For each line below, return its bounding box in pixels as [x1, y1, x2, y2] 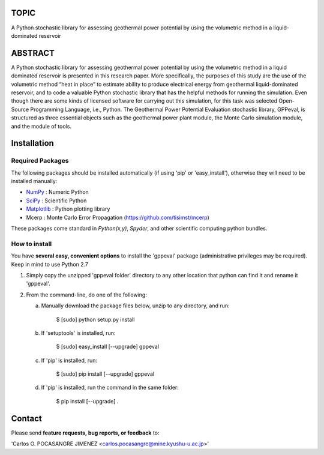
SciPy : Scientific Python [26, 197, 87, 204]
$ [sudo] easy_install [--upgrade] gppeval [56, 343, 159, 351]
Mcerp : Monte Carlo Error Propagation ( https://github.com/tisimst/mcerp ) [26, 214, 209, 221]
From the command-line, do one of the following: [26, 291, 147, 298]
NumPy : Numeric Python [26, 188, 89, 196]
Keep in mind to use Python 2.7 [11, 261, 89, 268]
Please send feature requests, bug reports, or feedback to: [11, 429, 160, 436]
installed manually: [11, 178, 58, 185]
